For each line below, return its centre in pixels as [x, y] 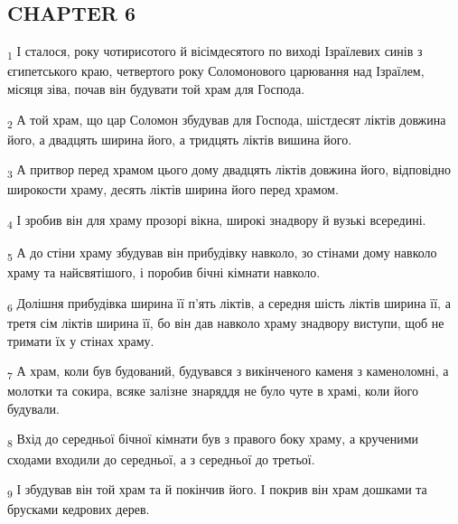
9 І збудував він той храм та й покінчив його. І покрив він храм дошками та [217, 490]
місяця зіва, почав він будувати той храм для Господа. [156, 88]
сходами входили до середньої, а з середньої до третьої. [161, 458]
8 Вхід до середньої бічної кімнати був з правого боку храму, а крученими [213, 440]
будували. [33, 408]
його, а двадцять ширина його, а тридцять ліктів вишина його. [180, 139]
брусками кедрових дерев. [79, 509]
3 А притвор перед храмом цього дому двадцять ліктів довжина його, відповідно [229, 171]
